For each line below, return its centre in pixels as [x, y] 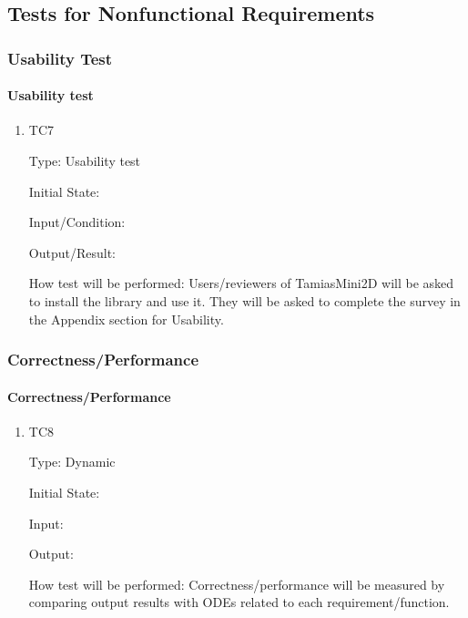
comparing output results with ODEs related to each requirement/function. [239, 602]
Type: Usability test [85, 161]
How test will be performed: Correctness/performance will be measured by [237, 584]
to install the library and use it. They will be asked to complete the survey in [244, 300]
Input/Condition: [77, 222]
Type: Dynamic [72, 462]
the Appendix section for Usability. [126, 319]
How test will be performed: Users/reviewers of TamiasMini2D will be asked [241, 283]
